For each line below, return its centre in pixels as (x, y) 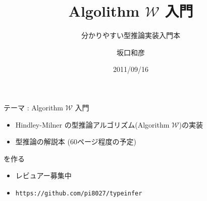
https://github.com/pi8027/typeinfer (79, 193)
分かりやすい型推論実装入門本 (131, 35)
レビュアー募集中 (43, 175)
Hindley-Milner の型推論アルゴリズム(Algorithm (92, 124)
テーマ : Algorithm (33, 107)
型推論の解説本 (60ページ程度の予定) (76, 142)
